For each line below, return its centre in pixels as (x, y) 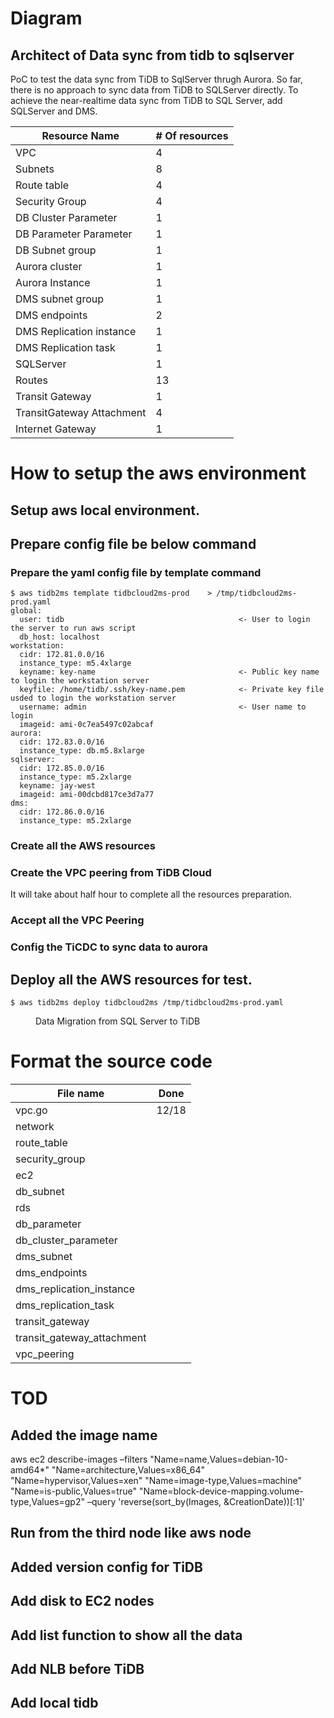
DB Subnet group (56, 250)
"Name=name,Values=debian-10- (219, 1459)
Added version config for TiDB (106, 1567)
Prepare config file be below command (133, 543)
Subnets (35, 169)
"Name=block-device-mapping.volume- (221, 1491)
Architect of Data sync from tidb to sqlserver (152, 55)
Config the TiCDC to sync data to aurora (109, 947)
